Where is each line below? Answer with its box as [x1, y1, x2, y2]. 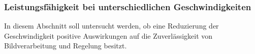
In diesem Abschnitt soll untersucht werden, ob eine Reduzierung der [4, 20, 219, 31]
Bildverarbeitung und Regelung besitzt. [4, 40, 127, 51]
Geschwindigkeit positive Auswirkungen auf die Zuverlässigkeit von [4, 30, 213, 41]
